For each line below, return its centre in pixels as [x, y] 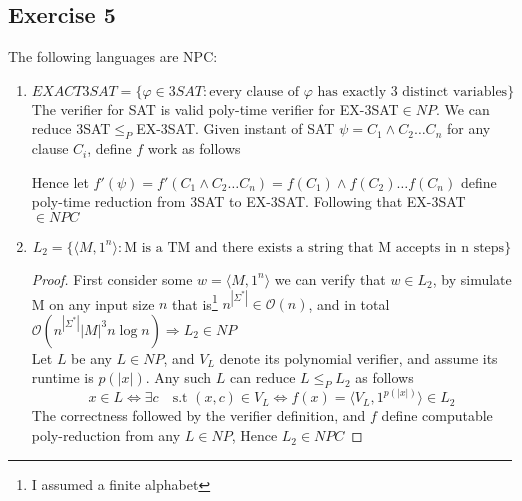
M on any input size [93, 303]
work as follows [194, 148]
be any [91, 357]
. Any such [178, 377]
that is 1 [195, 302]
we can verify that [330, 278]
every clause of [254, 91]
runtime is [62, 377]
